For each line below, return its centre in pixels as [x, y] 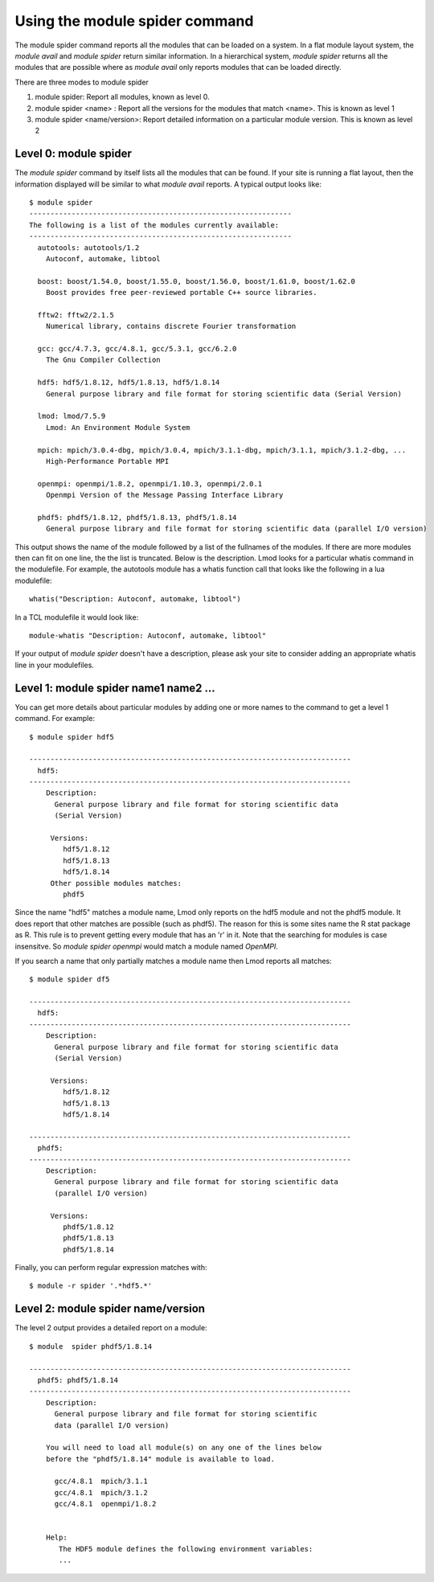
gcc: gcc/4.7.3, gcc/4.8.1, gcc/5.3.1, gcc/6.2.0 [137, 349]
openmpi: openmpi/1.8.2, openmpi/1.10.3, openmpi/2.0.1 [150, 484]
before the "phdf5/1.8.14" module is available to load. [160, 1459]
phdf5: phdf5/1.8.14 [78, 1380]
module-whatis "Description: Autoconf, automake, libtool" [148, 636]
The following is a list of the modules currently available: [154, 225]
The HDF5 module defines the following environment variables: [186, 1549]
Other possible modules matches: [116, 883]
